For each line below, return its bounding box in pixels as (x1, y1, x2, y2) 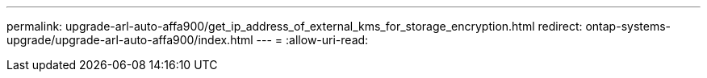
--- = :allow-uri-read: (256, 33, 369, 47)
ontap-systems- (585, 19, 671, 33)
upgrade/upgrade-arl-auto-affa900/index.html (6, 33, 253, 47)
